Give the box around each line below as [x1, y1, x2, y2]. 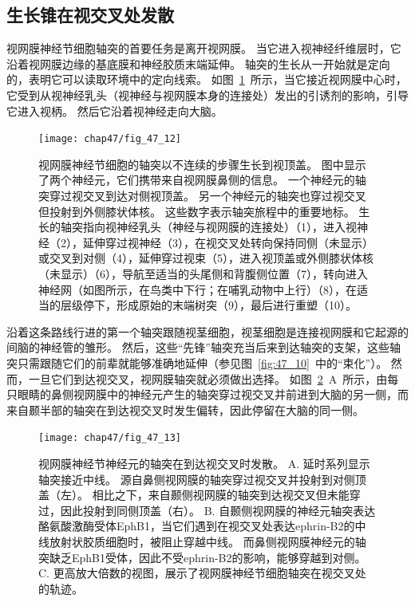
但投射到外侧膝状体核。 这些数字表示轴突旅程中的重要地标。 [38, 203, 355, 219]
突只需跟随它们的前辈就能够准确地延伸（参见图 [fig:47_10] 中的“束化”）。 [6, 354, 388, 371]
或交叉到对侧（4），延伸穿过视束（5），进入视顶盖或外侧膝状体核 [38, 250, 373, 266]
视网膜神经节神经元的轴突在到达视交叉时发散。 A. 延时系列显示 [38, 454, 370, 471]
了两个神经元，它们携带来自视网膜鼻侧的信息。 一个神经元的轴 [38, 171, 366, 188]
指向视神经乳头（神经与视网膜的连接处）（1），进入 [82, 218, 346, 235]
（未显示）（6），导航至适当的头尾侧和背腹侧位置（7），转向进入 [38, 265, 368, 281]
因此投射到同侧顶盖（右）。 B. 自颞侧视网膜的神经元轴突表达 [60, 502, 376, 518]
